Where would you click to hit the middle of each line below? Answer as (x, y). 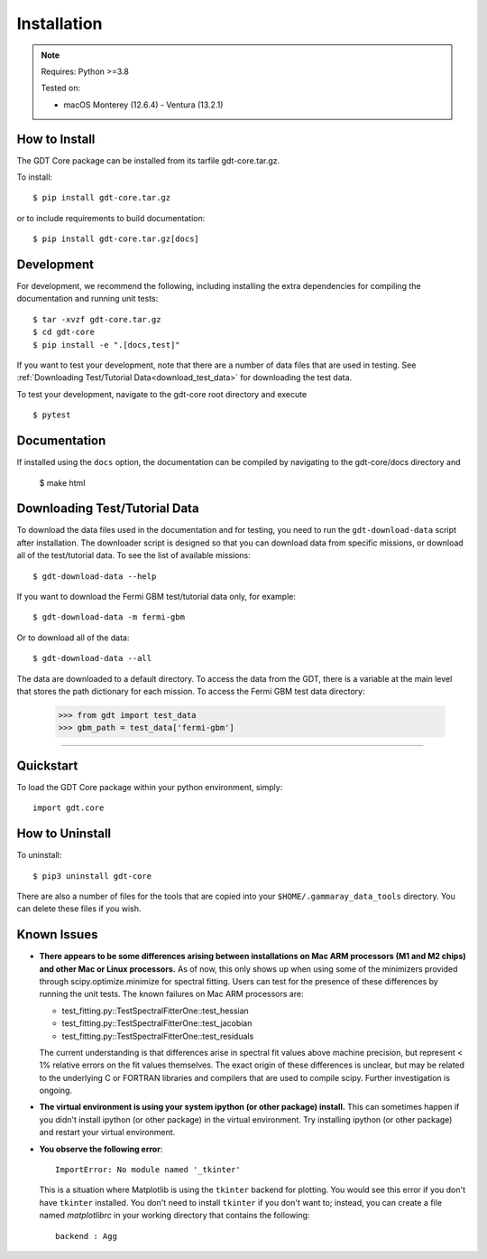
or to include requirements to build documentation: (111, 218)
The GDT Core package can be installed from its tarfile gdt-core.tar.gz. (148, 160)
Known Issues (57, 935)
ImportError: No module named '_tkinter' (148, 1170)
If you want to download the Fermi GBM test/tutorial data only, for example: (156, 596)
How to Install (56, 139)
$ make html (62, 482)
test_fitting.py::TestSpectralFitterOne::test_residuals (158, 1036)
